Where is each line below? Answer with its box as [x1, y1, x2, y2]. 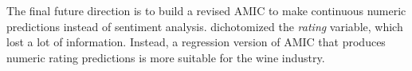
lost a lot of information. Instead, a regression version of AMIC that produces [6, 34, 386, 50]
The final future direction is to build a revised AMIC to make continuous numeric [6, 2, 406, 18]
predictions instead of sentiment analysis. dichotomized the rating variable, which [6, 18, 403, 34]
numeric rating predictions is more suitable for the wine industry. [6, 49, 325, 65]
